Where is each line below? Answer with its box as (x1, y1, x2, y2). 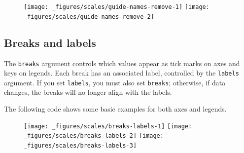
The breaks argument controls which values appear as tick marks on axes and (4, 58, 240, 68)
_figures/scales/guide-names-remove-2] (24, 13, 154, 20)
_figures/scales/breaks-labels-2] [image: (24, 132, 164, 140)
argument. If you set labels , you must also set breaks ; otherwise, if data (4, 77, 226, 87)
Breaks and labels (4, 35, 96, 50)
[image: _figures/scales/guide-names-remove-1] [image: (24, 3, 209, 10)
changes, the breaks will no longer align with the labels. (4, 87, 172, 97)
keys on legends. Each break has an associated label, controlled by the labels (4, 68, 239, 78)
